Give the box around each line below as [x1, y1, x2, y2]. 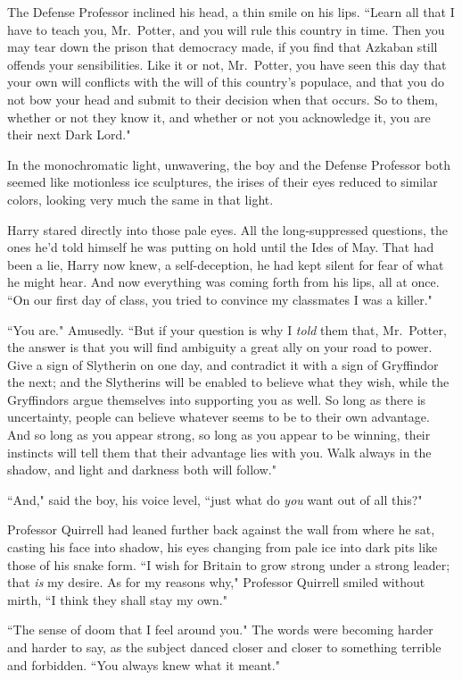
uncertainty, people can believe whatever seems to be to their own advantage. [7, 407, 430, 426]
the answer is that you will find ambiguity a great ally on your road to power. [7, 338, 433, 357]
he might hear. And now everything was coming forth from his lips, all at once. [7, 273, 440, 291]
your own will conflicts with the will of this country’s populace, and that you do [7, 72, 444, 91]
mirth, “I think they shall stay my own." [7, 590, 227, 609]
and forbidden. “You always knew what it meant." [7, 655, 280, 674]
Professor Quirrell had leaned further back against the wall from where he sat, [7, 520, 435, 539]
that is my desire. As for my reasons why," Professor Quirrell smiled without [7, 573, 425, 592]
